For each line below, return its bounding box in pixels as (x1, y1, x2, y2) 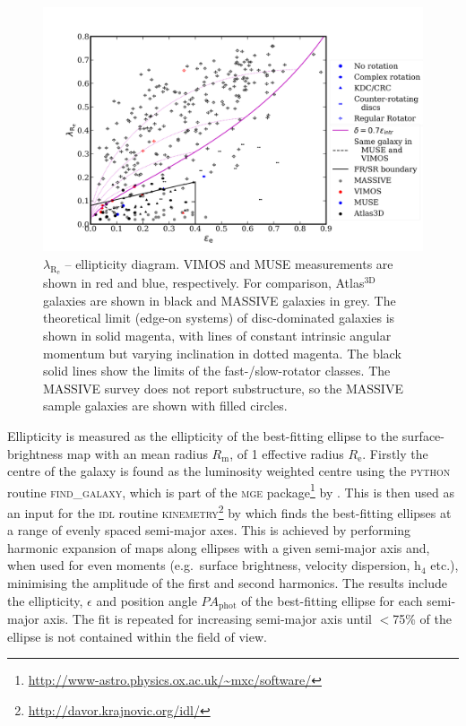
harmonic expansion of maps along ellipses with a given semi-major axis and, (7, 538, 430, 557)
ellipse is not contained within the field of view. (7, 627, 267, 645)
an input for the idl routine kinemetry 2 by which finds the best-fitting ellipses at (7, 501, 452, 522)
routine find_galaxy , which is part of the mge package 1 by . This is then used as (7, 480, 454, 501)
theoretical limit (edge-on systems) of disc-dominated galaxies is (43, 308, 395, 327)
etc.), (430, 556, 459, 575)
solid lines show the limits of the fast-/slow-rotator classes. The (43, 361, 391, 380)
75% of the (393, 609, 453, 628)
